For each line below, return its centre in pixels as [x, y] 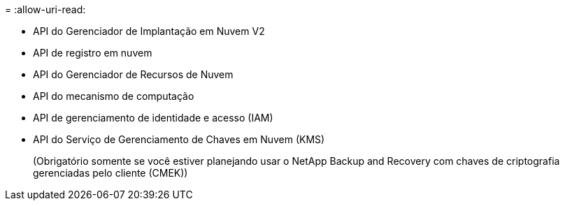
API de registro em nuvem [93, 53]
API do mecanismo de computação [114, 96]
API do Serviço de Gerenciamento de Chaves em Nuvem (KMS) [179, 139]
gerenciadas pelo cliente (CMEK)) [110, 173]
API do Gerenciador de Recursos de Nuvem [133, 74]
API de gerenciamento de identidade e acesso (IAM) [153, 118]
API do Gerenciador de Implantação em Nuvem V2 [149, 31]
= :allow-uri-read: [45, 9]
